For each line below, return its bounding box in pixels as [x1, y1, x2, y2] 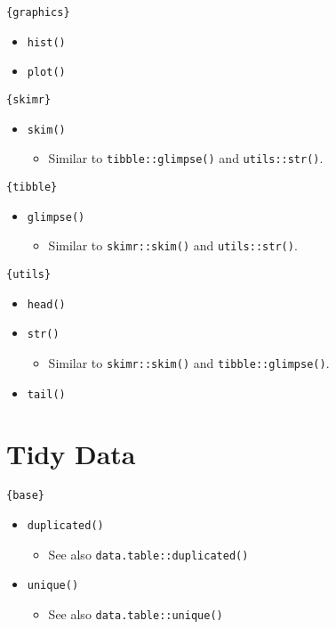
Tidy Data [6, 436, 136, 472]
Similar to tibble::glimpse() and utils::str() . [48, 149, 324, 167]
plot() [27, 66, 66, 79]
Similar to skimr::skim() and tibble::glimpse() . [48, 353, 330, 372]
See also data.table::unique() [48, 604, 223, 623]
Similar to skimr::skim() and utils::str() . [48, 236, 298, 255]
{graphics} [6, 6, 70, 19]
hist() [27, 36, 66, 49]
